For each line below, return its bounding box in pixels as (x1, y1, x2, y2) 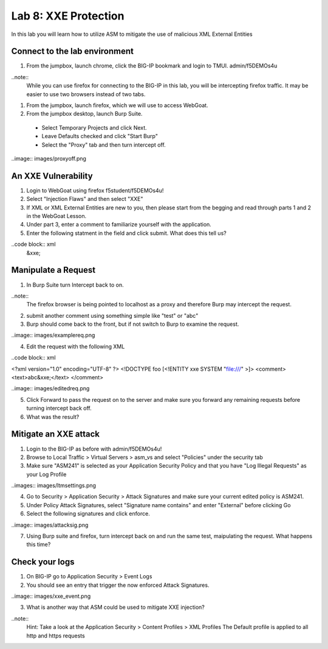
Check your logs (11, 557, 75, 567)
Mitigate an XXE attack (11, 429, 100, 440)
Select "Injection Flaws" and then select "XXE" (26, 195, 143, 203)
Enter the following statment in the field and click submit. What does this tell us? (26, 229, 227, 237)
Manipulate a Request (11, 265, 96, 275)
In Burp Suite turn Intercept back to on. (26, 281, 124, 289)
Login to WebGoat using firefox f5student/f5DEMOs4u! (26, 186, 164, 194)
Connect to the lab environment (11, 46, 134, 57)
